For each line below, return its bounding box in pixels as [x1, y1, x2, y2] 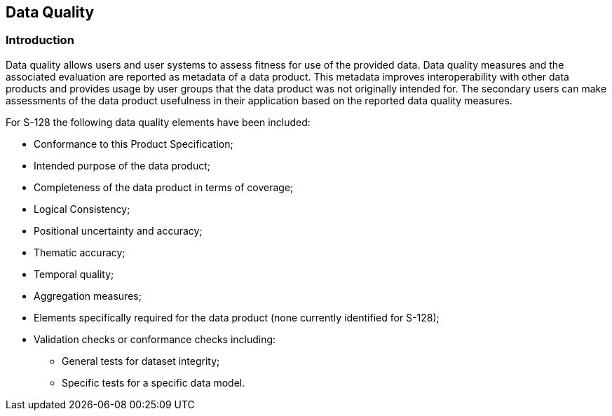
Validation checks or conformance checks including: [34, 333, 276, 345]
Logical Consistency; [34, 202, 130, 215]
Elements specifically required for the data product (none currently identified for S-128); [34, 311, 440, 324]
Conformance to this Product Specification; [34, 137, 233, 150]
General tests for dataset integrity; [62, 354, 220, 367]
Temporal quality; [34, 268, 114, 280]
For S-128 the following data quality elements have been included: [6, 116, 311, 128]
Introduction [6, 33, 74, 48]
